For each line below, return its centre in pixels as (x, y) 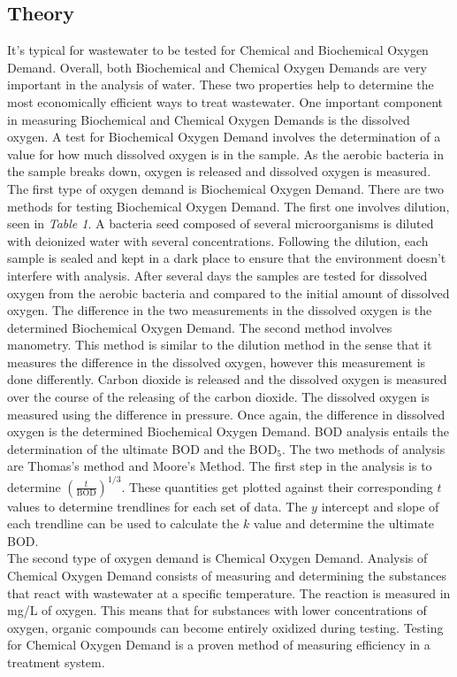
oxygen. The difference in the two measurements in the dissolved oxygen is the (220, 310)
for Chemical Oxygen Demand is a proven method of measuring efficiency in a (219, 645)
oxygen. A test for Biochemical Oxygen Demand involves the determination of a (224, 137)
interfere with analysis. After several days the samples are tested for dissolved (217, 275)
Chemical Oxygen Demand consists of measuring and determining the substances (227, 575)
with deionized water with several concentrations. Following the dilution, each (218, 240)
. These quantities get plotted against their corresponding (277, 486)
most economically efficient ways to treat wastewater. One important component (225, 101)
